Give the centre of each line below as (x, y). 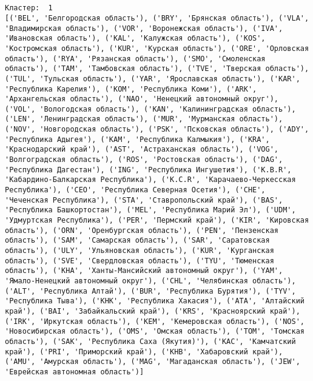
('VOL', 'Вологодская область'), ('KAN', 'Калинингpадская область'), (150, 109)
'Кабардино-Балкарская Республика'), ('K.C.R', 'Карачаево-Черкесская (150, 180)
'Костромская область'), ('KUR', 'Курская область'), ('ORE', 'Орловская (157, 48)
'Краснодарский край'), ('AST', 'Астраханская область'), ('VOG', (142, 150)
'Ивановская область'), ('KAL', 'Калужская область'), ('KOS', (135, 39)
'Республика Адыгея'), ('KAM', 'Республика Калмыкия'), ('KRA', (137, 139)
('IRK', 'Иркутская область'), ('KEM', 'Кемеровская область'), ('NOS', (155, 321)
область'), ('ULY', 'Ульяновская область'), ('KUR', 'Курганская (140, 251)
